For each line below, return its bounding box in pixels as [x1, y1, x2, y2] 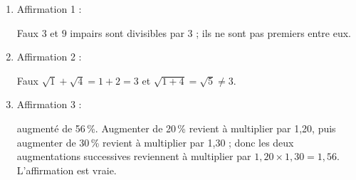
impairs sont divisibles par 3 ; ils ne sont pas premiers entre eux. [70, 25, 352, 40]
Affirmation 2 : [16, 49, 82, 64]
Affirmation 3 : [16, 97, 82, 112]
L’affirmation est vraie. [16, 162, 117, 177]
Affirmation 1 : [16, 1, 82, 16]
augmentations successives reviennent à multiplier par [16, 149, 251, 164]
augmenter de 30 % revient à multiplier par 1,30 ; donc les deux [16, 134, 294, 149]
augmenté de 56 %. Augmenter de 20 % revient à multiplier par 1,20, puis [16, 120, 336, 135]
